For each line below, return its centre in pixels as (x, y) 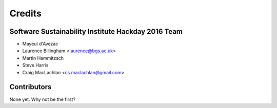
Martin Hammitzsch (43, 58)
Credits (26, 13)
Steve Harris (35, 65)
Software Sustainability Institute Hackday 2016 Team (96, 31)
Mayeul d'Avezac (40, 44)
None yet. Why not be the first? (43, 99)
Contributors (31, 87)
